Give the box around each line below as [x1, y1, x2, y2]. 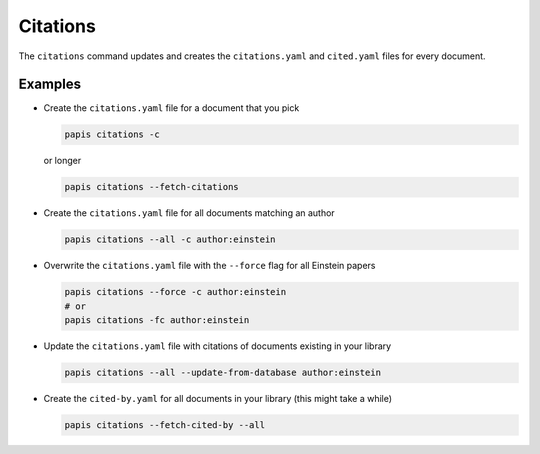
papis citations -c [64, 129, 160, 140]
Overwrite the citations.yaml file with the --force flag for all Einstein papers [43, 260, 376, 272]
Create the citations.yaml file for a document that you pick [43, 102, 300, 114]
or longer [43, 155, 82, 167]
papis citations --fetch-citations [64, 181, 239, 193]
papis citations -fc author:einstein [64, 315, 250, 326]
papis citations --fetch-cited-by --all [64, 420, 265, 431]
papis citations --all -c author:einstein [64, 234, 276, 245]
